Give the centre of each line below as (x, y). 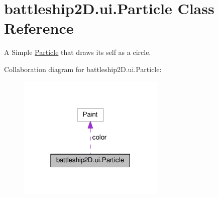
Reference (39, 28)
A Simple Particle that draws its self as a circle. (78, 52)
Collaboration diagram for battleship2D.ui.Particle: (83, 69)
